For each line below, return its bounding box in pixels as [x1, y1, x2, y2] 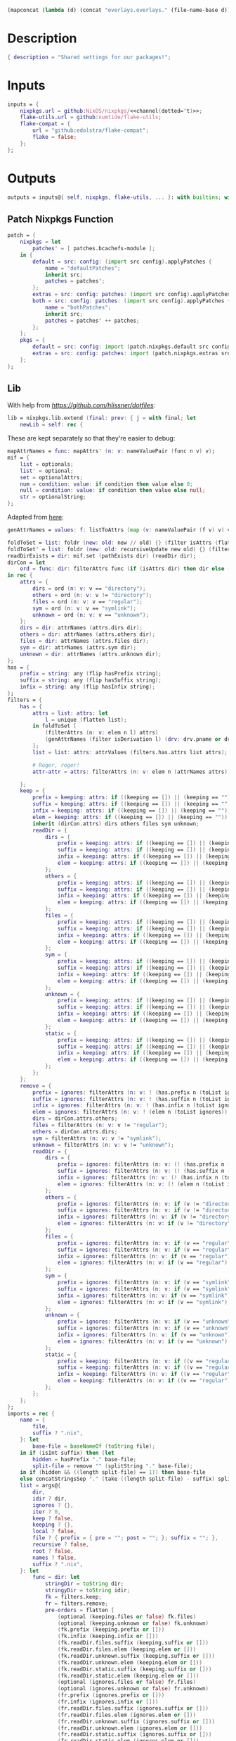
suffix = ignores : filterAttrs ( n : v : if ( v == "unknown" [57, 1325, 231, 1332]
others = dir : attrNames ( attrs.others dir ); [20, 631, 156, 638]
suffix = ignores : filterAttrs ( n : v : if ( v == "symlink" [57, 1285, 231, 1293]
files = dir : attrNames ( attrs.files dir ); [20, 638, 150, 645]
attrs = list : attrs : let [32, 709, 109, 717]
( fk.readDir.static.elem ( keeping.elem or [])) [57, 1672, 199, 1679]
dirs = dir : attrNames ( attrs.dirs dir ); [20, 625, 143, 632]
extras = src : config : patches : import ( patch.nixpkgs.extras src [32, 350, 231, 357]
